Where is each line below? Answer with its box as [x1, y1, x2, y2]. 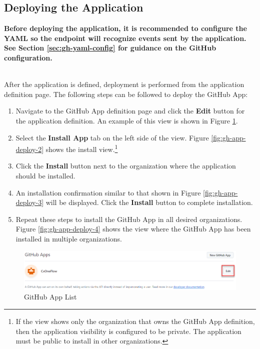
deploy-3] [15, 197, 44, 207]
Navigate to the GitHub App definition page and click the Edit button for [15, 105, 245, 116]
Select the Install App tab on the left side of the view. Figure [15, 132, 209, 142]
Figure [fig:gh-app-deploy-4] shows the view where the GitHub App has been [15, 223, 251, 234]
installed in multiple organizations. [15, 233, 122, 243]
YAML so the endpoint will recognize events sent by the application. [4, 32, 246, 43]
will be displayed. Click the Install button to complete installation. [45, 197, 253, 207]
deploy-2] [15, 143, 44, 154]
